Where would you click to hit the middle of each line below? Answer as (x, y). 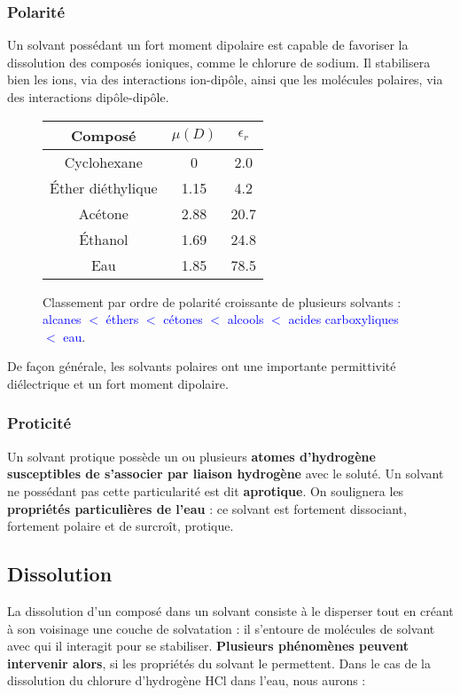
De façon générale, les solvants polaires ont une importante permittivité (202, 366)
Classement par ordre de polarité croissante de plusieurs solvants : (222, 301)
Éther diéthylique (104, 187)
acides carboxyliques (343, 319)
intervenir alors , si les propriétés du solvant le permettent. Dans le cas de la (219, 663)
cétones (183, 319)
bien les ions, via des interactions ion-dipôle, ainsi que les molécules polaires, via (225, 79)
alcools (246, 319)
